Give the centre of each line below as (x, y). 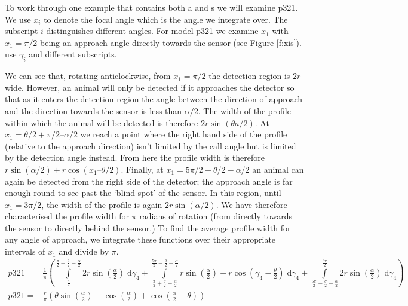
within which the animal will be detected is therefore (102, 122)
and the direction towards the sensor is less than (93, 110)
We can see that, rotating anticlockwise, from (88, 76)
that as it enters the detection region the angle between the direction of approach (154, 99)
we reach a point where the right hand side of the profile (184, 134)
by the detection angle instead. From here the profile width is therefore (135, 157)
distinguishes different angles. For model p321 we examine (152, 31)
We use (18, 19)
